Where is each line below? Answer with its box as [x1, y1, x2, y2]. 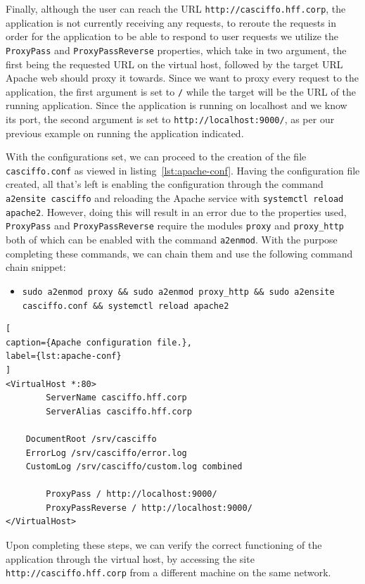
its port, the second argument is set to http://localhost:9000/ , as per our [6, 111, 335, 126]
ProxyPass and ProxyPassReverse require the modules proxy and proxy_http [6, 218, 345, 233]
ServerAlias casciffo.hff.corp [46, 406, 192, 417]
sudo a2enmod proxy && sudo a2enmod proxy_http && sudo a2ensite [22, 286, 335, 297]
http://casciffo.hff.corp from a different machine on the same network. [6, 565, 331, 580]
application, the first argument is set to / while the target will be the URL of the [6, 84, 356, 99]
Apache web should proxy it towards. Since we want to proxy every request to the [6, 70, 359, 85]
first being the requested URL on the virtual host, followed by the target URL [6, 56, 343, 71]
